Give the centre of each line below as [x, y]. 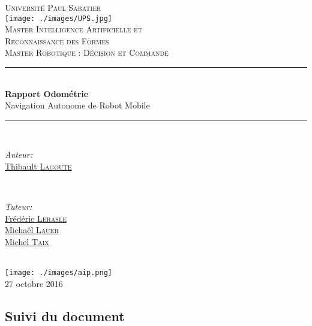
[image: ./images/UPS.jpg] [58, 18]
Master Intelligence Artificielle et [74, 29]
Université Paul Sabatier [53, 7]
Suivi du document [65, 316]
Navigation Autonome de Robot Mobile [77, 105]
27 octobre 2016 [34, 283]
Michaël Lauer [32, 230]
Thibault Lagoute [38, 166]
